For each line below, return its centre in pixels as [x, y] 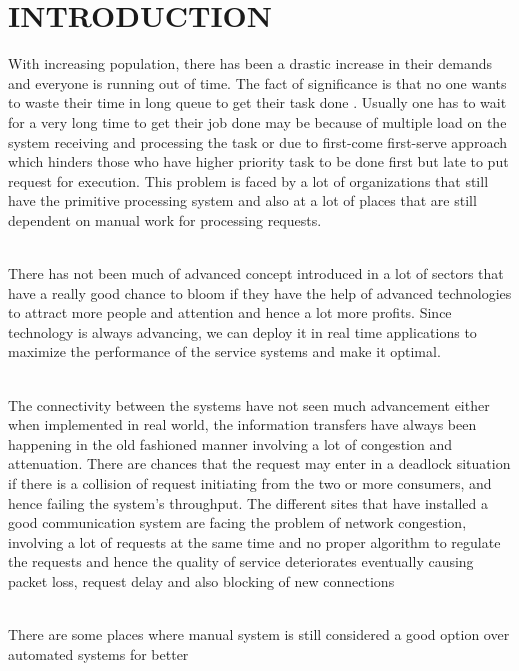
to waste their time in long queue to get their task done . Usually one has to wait [257, 102]
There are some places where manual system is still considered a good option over [259, 634]
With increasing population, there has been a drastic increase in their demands [250, 63]
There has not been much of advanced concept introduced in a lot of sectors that [256, 273]
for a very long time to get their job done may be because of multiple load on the [257, 121]
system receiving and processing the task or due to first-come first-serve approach [257, 141]
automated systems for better [98, 653]
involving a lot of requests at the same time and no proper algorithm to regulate [254, 541]
